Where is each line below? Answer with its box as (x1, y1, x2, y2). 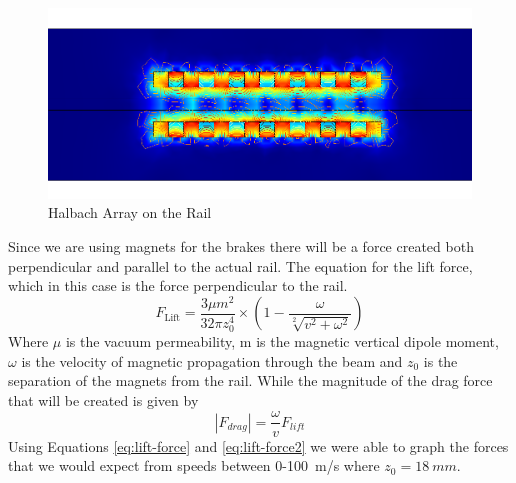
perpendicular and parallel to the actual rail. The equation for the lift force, (8, 255, 473, 276)
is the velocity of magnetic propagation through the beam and (21, 350, 403, 371)
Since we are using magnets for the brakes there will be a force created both (8, 236, 474, 257)
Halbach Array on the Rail (48, 202, 212, 223)
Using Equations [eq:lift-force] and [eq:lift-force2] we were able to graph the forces (8, 435, 509, 456)
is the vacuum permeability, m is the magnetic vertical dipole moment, (65, 331, 499, 352)
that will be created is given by (8, 389, 199, 410)
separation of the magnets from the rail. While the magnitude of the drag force (8, 370, 493, 391)
